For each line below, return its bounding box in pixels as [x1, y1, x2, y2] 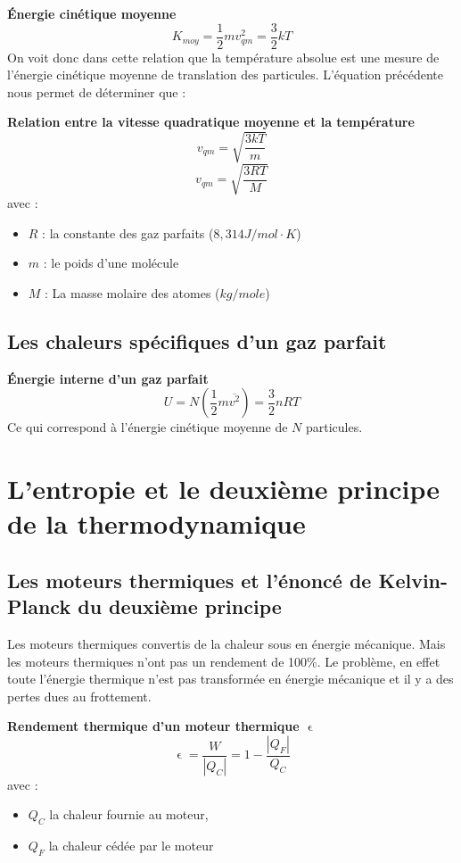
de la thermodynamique [7, 505, 306, 542]
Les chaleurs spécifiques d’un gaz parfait [7, 327, 387, 354]
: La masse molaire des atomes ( [45, 283, 220, 302]
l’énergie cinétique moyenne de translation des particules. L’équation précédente [7, 65, 444, 84]
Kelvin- [378, 566, 449, 593]
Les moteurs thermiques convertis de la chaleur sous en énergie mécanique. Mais [7, 635, 446, 653]
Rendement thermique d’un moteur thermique [7, 717, 300, 735]
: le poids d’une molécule [43, 253, 179, 272]
